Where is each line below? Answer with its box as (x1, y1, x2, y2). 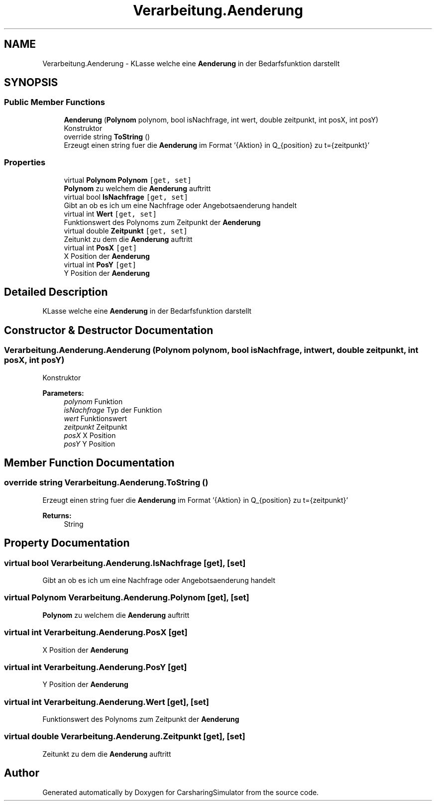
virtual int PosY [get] (64, 260, 137, 269)
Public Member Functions (4, 97, 105, 108)
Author (4, 767, 39, 780)
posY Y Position (64, 439, 115, 448)
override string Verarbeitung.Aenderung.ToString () (4, 477, 209, 488)
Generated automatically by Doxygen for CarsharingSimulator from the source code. (42, 788, 319, 797)
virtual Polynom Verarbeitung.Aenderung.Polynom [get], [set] (4, 592, 249, 603)
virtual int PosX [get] (64, 243, 137, 252)
